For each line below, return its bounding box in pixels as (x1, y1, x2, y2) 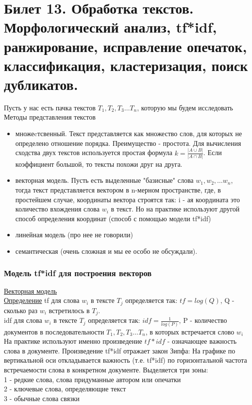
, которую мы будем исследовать (137, 102, 233, 112)
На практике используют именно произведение (4, 336, 142, 346)
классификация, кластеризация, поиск (4, 55, 248, 75)
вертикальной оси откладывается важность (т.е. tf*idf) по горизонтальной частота (4, 355, 247, 365)
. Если (203, 147, 222, 158)
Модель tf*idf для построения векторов (4, 266, 152, 279)
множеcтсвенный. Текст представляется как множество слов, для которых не (15, 128, 242, 139)
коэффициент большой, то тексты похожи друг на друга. (15, 158, 183, 169)
